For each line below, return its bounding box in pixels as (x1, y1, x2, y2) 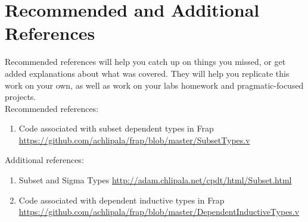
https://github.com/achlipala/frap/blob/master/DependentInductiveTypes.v (18, 205, 300, 218)
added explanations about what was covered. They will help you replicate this (5, 67, 290, 79)
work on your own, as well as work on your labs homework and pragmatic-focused (5, 79, 304, 91)
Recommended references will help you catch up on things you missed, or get (5, 55, 286, 68)
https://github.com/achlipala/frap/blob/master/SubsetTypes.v (18, 133, 250, 146)
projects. (5, 90, 36, 103)
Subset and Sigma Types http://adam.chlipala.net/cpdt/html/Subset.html (18, 174, 292, 186)
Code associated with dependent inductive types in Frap (18, 193, 225, 206)
